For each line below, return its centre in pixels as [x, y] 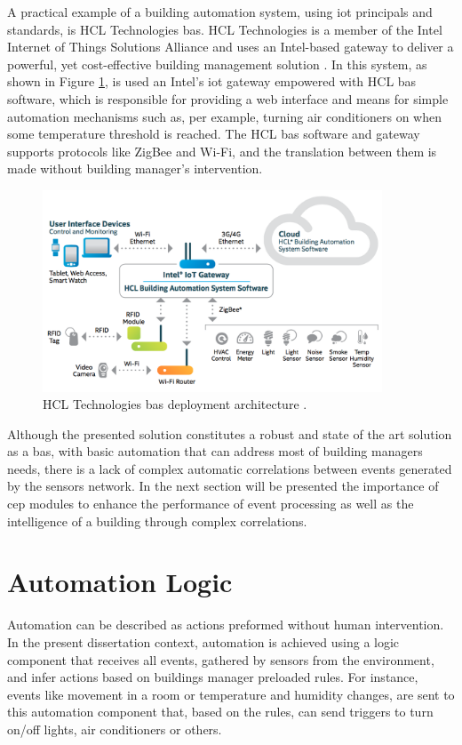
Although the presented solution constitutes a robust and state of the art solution [230, 433]
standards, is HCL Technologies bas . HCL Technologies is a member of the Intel [225, 29]
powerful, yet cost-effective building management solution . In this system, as [217, 64]
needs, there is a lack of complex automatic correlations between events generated [230, 468]
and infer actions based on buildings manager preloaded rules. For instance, [213, 677]
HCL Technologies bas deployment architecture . [175, 404]
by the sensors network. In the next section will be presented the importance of [223, 486]
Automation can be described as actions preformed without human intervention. [226, 625]
